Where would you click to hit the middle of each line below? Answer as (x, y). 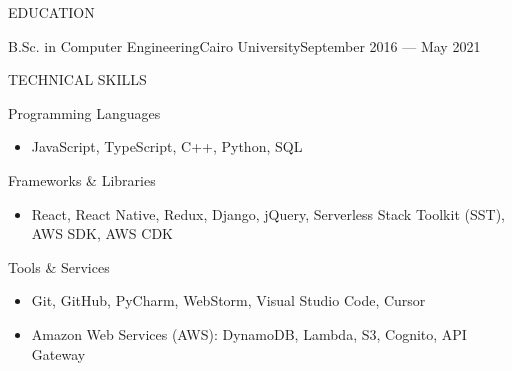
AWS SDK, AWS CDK (102, 233)
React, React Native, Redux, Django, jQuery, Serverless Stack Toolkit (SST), (268, 213)
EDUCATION (51, 12)
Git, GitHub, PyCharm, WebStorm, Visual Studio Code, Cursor (228, 300)
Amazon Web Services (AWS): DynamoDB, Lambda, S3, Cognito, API (249, 333)
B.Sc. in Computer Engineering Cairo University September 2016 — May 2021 (244, 45)
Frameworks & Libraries (82, 179)
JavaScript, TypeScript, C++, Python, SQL (167, 146)
